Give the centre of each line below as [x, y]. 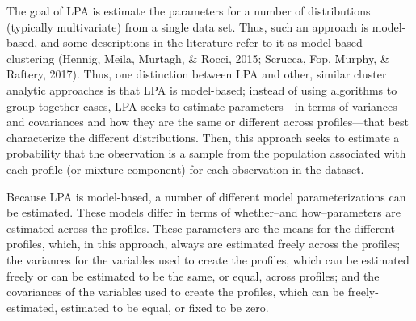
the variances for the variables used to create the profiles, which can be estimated [208, 259]
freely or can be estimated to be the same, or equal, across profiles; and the [193, 275]
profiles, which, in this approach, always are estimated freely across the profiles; [204, 244]
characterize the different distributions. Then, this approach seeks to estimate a [203, 137]
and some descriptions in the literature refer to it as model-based [202, 42]
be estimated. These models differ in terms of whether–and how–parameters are [204, 212]
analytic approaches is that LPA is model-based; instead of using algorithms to [202, 89]
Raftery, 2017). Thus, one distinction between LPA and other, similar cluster [197, 74]
